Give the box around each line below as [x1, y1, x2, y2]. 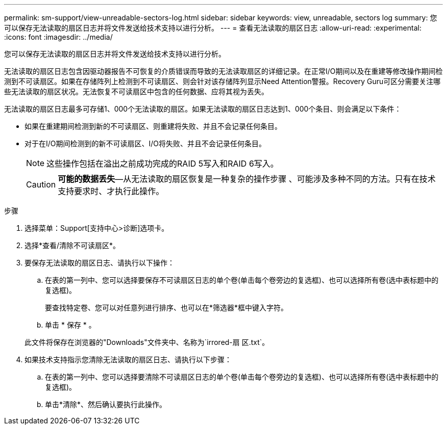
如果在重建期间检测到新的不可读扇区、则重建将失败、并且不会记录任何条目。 [24, 122, 282, 130]
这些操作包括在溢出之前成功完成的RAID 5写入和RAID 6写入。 [46, 158, 279, 169]
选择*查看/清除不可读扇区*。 [24, 241, 120, 250]
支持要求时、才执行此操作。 [58, 186, 164, 196]
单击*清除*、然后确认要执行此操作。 [45, 400, 167, 409]
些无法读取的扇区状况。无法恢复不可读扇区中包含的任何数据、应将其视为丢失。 [4, 87, 268, 96]
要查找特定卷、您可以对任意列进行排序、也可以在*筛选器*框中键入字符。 [45, 303, 288, 312]
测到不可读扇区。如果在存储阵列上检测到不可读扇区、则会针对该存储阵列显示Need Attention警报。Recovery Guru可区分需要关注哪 [4, 77, 441, 86]
